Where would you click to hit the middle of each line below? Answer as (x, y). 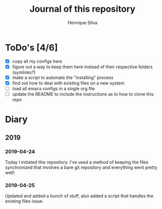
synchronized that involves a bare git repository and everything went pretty (81, 167)
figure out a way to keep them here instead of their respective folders (82, 67)
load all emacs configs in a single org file (54, 88)
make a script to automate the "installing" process (63, 78)
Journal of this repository (82, 9)
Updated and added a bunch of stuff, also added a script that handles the (79, 196)
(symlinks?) (24, 72)
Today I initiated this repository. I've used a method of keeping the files (77, 162)
